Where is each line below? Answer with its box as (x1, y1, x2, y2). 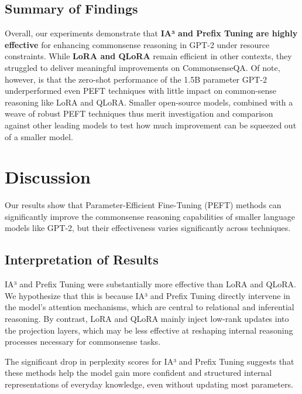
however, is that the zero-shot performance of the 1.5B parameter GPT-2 (5, 73, 267, 85)
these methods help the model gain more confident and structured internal (5, 366, 272, 379)
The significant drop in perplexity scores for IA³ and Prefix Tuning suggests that (5, 355, 294, 367)
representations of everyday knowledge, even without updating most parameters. (5, 378, 293, 390)
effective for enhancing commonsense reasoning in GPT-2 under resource (5, 38, 270, 50)
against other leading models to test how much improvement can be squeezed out (5, 118, 297, 131)
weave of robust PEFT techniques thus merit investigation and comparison (5, 107, 273, 120)
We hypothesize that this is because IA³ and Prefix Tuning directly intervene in (5, 289, 290, 301)
